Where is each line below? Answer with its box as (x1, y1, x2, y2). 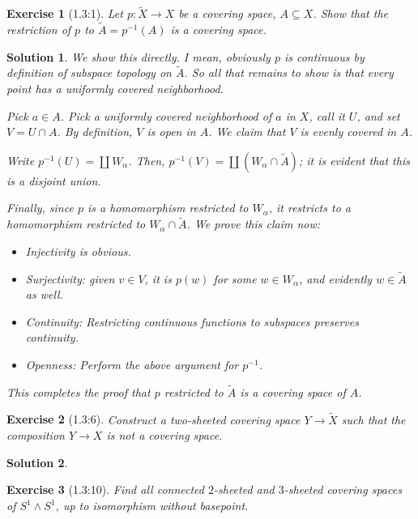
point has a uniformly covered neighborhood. (6, 80, 224, 97)
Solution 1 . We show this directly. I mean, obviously (6, 48, 271, 65)
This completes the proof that (6, 383, 151, 400)
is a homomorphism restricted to (87, 199, 249, 216)
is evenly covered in (300, 123, 397, 140)
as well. (25, 286, 63, 303)
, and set (356, 107, 400, 124)
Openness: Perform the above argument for (25, 356, 239, 372)
